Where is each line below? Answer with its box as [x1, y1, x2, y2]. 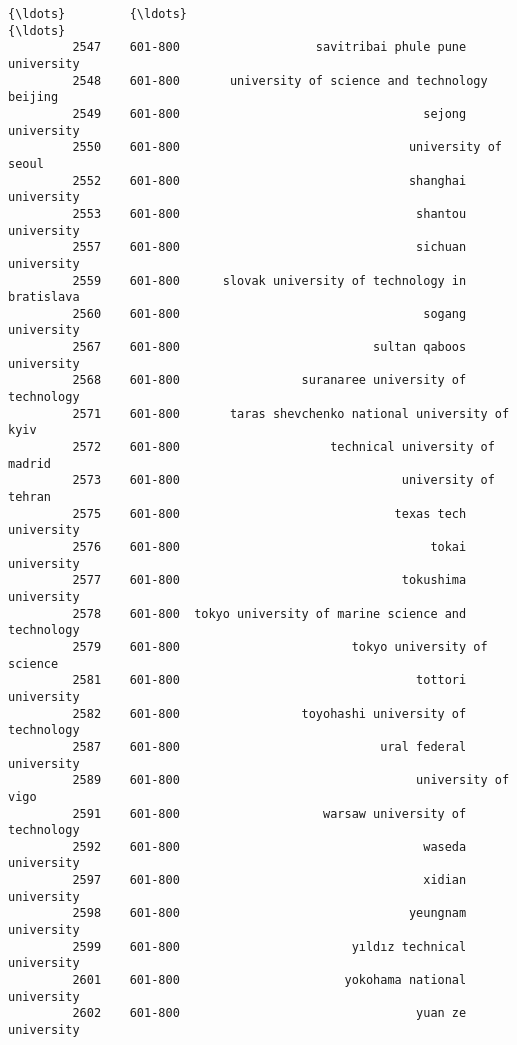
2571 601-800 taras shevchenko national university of [72, 406, 510, 421]
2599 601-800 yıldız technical [72, 939, 467, 954]
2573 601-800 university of [72, 473, 495, 488]
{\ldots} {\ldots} [8, 7, 187, 21]
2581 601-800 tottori [72, 673, 467, 688]
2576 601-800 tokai [72, 540, 467, 554]
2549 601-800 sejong [72, 106, 467, 121]
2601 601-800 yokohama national [72, 973, 467, 988]
